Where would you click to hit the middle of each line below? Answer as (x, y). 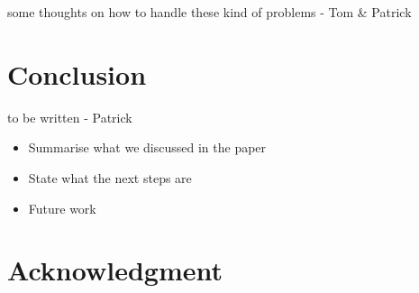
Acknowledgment (115, 270)
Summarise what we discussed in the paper (147, 147)
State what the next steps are (110, 177)
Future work (62, 208)
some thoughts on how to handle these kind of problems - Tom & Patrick (209, 12)
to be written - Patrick (70, 117)
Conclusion (77, 73)
